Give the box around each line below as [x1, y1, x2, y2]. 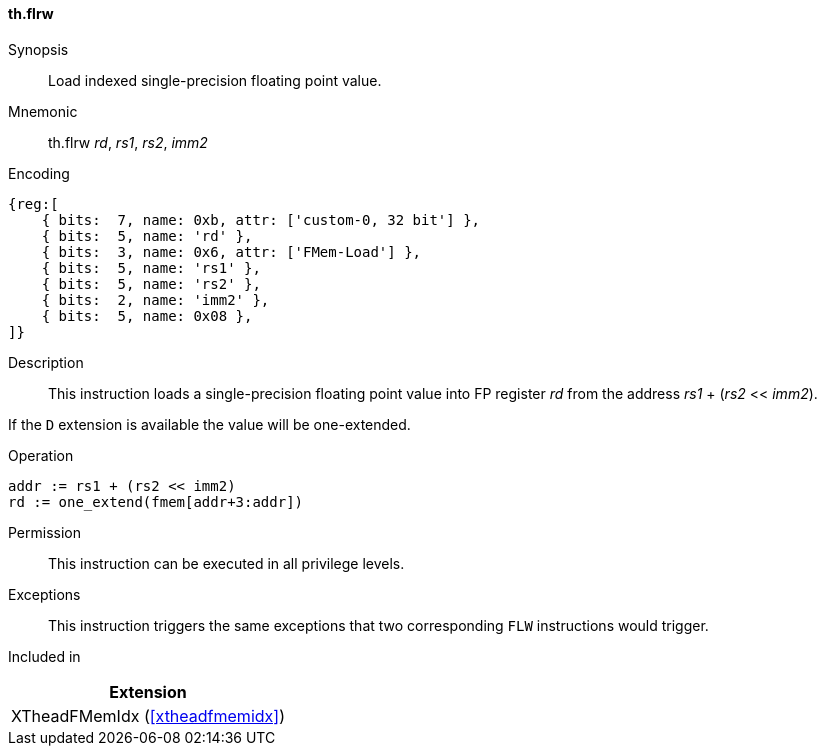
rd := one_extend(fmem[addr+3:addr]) [8, 493, 304, 510]
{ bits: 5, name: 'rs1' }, [41, 259, 261, 276]
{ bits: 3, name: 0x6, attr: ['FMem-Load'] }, [41, 243, 422, 260]
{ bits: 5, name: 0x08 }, [41, 307, 253, 324]
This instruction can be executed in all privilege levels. [48, 554, 405, 572]
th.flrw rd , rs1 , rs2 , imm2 [48, 133, 208, 151]
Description [8, 353, 84, 371]
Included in [8, 647, 81, 665]
